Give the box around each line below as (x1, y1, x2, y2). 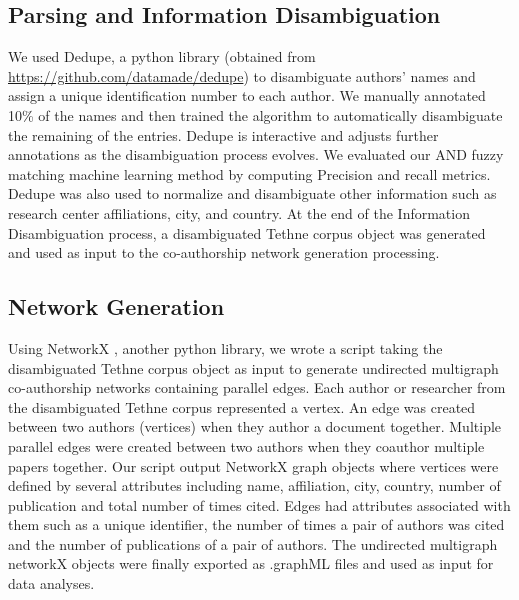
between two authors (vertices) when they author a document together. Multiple (8, 416, 502, 437)
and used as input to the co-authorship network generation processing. (8, 242, 440, 263)
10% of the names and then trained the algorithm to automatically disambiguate (8, 104, 503, 125)
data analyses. (8, 573, 95, 594)
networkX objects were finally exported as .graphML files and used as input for (8, 553, 494, 574)
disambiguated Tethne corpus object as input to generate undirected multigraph (8, 357, 499, 378)
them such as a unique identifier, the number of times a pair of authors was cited (8, 514, 505, 535)
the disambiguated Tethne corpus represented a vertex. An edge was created (8, 396, 476, 417)
